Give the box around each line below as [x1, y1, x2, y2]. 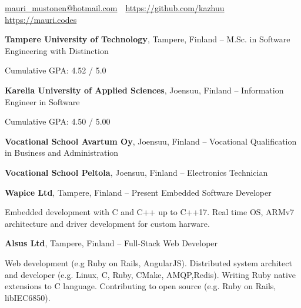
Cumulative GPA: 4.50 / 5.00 [5, 115, 111, 128]
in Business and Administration [5, 146, 119, 159]
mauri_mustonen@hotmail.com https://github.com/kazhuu [5, 2, 225, 14]
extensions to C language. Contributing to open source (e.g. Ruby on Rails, [5, 280, 276, 292]
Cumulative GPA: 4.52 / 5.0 [5, 64, 106, 76]
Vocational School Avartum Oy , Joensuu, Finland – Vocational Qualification [5, 135, 297, 147]
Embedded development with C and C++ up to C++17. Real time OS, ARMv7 [5, 206, 295, 218]
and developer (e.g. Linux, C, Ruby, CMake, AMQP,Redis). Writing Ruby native [5, 268, 296, 280]
